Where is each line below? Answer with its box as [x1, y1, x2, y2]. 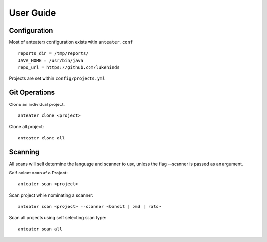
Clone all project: [9, 124, 44, 130]
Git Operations [9, 88, 55, 97]
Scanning [9, 148, 40, 156]
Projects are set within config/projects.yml [9, 75, 106, 81]
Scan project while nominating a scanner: [9, 192, 94, 198]
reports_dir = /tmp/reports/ [18, 51, 89, 56]
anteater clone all [18, 135, 65, 140]
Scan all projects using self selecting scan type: [9, 214, 106, 220]
